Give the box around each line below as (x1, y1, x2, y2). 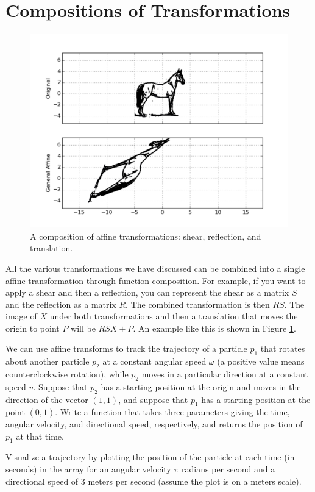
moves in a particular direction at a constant (141, 368, 308, 380)
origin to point (5, 321, 60, 334)
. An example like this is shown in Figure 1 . (133, 321, 296, 334)
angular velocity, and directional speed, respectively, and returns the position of (5, 418, 303, 430)
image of (5, 310, 37, 323)
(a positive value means (217, 355, 305, 368)
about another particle (5, 355, 90, 368)
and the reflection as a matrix (5, 298, 116, 310)
